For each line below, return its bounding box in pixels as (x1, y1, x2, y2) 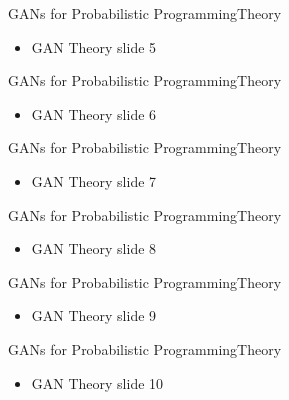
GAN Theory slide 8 (31, 238, 157, 259)
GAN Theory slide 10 (31, 372, 164, 393)
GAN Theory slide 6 (31, 103, 157, 124)
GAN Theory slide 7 (31, 170, 157, 191)
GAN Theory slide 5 (31, 36, 157, 57)
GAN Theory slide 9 (31, 305, 157, 326)
